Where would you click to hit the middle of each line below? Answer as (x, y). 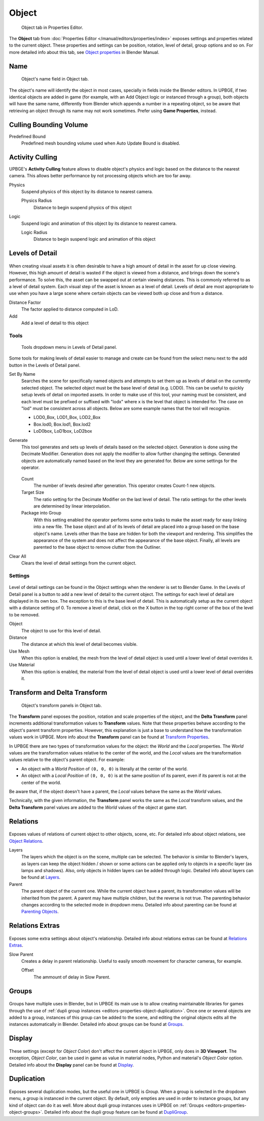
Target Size (33, 492)
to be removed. (24, 614)
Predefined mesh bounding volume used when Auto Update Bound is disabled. (101, 143)
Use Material (22, 665)
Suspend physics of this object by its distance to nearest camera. (87, 192)
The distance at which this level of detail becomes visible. (79, 644)
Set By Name (22, 374)
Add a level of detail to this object (55, 323)
